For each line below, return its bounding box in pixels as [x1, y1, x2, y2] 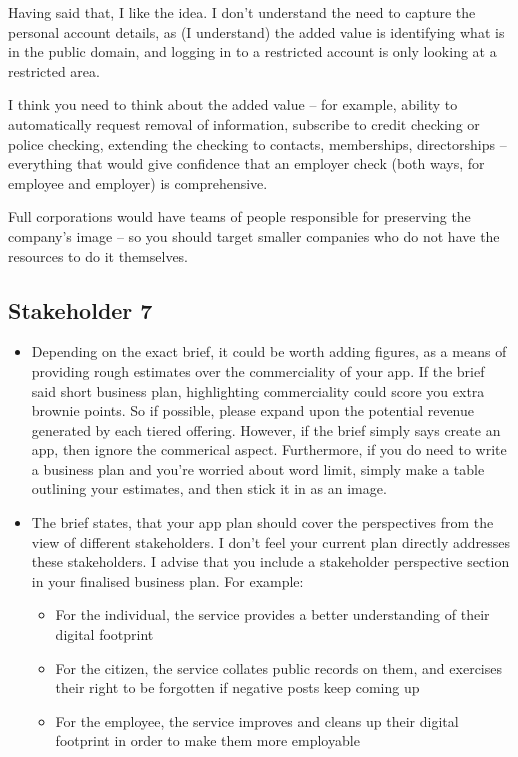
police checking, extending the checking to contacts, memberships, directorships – [8, 133, 507, 154]
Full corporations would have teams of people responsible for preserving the [8, 206, 471, 227]
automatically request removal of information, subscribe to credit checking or [8, 113, 480, 134]
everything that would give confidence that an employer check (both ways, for [8, 153, 485, 174]
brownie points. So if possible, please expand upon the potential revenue [31, 400, 474, 421]
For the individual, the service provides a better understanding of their [55, 604, 490, 625]
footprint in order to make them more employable [55, 730, 360, 751]
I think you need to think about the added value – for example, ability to [8, 94, 458, 115]
